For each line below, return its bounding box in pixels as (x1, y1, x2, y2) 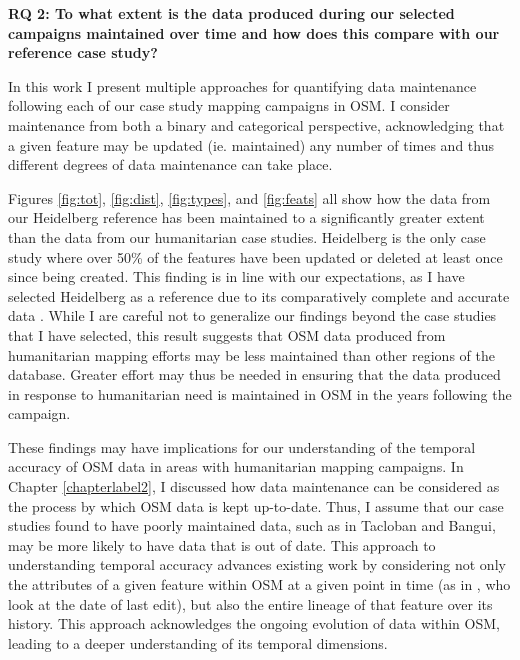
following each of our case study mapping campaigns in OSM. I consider (8, 95, 450, 116)
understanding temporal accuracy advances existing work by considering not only (8, 554, 506, 575)
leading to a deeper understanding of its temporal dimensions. (8, 632, 388, 653)
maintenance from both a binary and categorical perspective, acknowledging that (8, 114, 505, 135)
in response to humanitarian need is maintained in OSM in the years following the (8, 383, 512, 404)
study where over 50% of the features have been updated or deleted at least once (8, 246, 503, 267)
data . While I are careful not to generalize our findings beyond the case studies (8, 305, 497, 326)
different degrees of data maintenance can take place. (8, 154, 333, 175)
